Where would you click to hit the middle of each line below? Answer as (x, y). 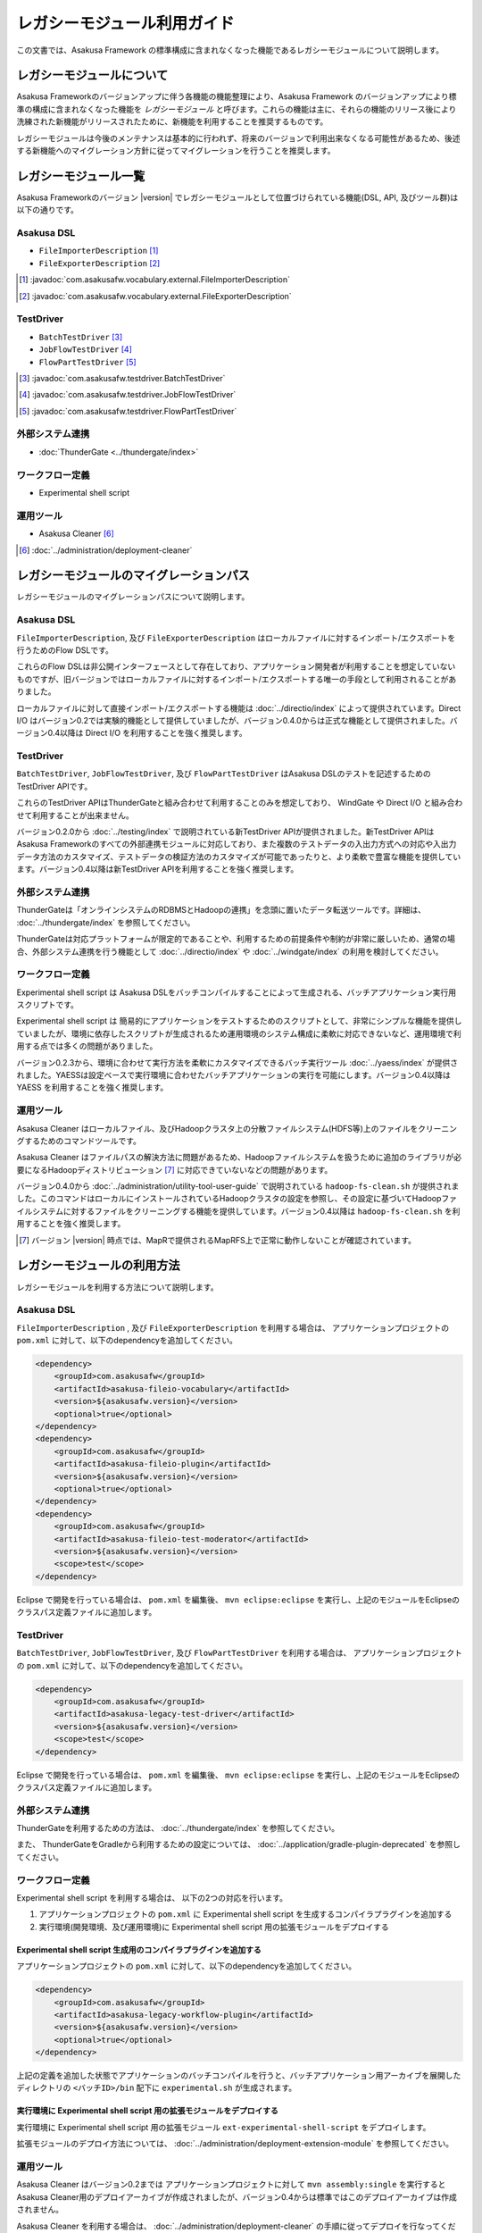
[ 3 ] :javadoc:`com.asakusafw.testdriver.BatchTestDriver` (122, 378)
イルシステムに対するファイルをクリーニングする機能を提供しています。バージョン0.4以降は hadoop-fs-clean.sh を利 (238, 1211)
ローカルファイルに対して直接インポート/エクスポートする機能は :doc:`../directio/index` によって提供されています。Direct (239, 708)
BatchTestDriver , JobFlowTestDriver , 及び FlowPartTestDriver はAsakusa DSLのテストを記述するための (224, 774)
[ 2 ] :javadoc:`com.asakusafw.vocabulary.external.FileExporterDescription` (155, 296)
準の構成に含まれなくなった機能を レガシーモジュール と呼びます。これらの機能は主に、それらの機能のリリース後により (237, 109)
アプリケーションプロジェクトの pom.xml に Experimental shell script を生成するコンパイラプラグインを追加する (245, 1914)
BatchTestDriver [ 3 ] (81, 337)
